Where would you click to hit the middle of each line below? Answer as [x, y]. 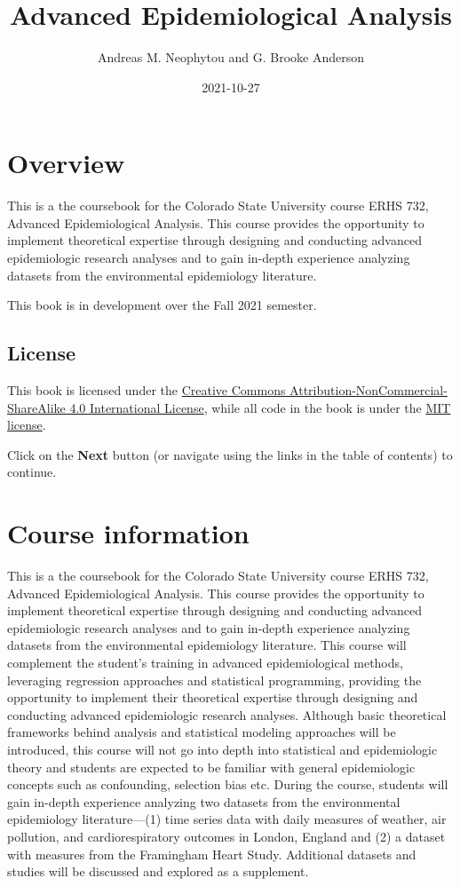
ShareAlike [36, 407]
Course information [128, 533]
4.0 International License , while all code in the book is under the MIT [260, 407]
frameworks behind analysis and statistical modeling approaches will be [202, 732]
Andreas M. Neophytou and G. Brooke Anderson [231, 57]
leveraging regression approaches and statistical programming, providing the [214, 680]
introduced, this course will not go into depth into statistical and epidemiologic [222, 750]
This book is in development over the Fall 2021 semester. [162, 305]
